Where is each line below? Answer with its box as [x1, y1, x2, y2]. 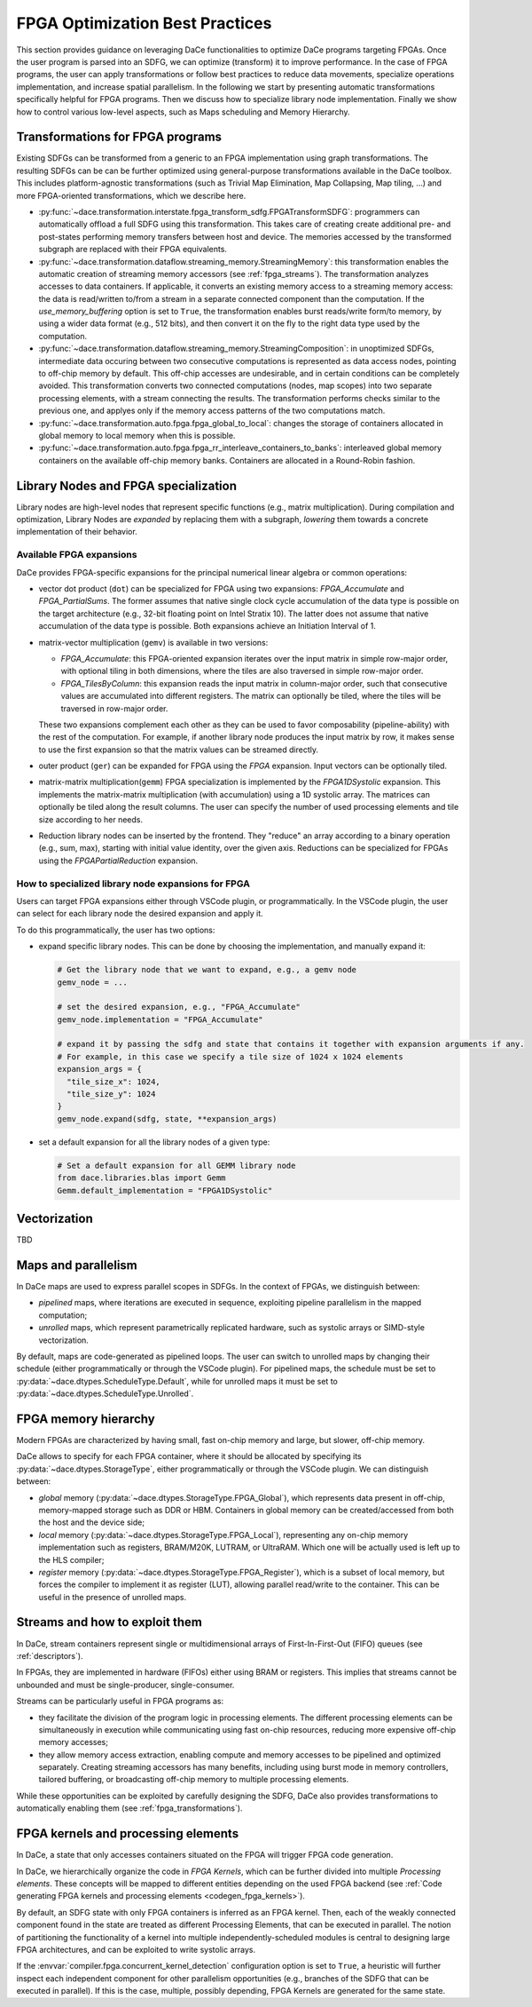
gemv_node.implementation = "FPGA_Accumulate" [57, 1014, 263, 1025]
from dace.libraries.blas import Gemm [57, 1173, 226, 1183]
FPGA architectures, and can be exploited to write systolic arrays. [16, 1944, 256, 1955]
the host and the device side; [38, 1517, 145, 1527]
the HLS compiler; [38, 1554, 105, 1565]
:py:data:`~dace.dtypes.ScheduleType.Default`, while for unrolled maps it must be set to [16, 1376, 339, 1386]
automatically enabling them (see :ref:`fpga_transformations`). [16, 1803, 243, 1813]
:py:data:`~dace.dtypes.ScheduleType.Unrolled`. [16, 1388, 194, 1399]
